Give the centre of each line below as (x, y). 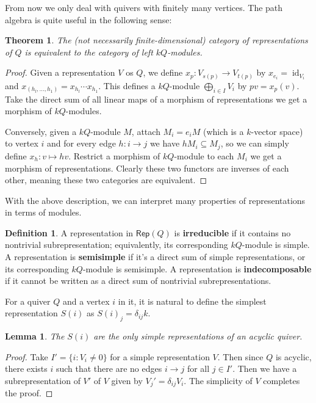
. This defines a (127, 85)
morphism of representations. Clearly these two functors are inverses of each (147, 168)
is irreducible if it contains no (232, 232)
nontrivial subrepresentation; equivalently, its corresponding (117, 245)
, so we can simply (255, 143)
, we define (163, 72)
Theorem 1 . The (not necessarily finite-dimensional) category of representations (156, 40)
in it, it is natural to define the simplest (192, 301)
